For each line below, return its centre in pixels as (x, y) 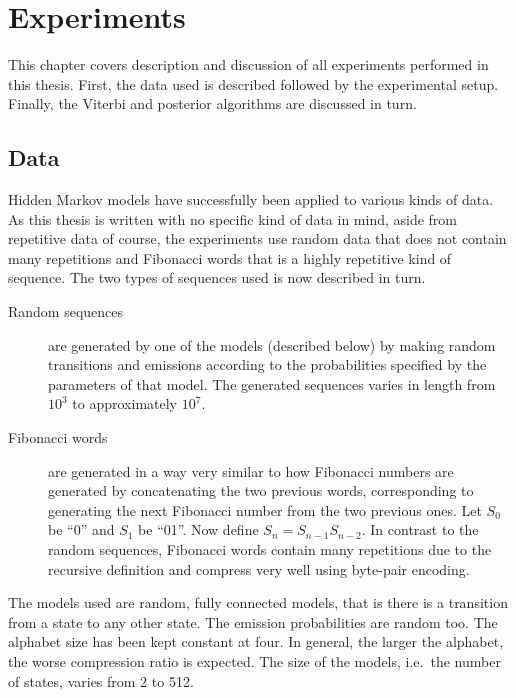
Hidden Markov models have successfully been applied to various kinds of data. (251, 199)
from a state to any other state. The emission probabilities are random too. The (253, 621)
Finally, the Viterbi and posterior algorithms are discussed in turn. (212, 103)
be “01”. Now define (198, 529)
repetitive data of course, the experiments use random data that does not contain (257, 238)
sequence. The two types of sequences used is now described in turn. (217, 277)
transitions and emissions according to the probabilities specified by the (267, 364)
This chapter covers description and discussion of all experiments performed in (248, 64)
